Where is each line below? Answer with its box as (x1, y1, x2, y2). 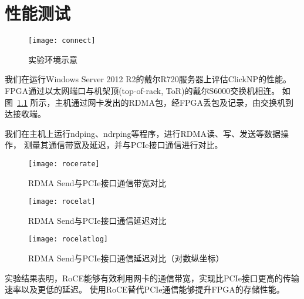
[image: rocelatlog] (28, 235, 109, 244)
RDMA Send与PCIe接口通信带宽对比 (28, 176, 167, 189)
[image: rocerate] (28, 159, 100, 168)
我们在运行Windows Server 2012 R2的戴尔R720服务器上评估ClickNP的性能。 (5, 73, 292, 85)
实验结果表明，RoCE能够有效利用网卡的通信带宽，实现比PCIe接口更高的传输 (5, 271, 299, 284)
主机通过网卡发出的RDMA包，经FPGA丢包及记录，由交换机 (55, 96, 286, 108)
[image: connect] (28, 36, 96, 45)
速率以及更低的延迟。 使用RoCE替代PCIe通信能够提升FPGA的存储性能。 (5, 283, 285, 295)
